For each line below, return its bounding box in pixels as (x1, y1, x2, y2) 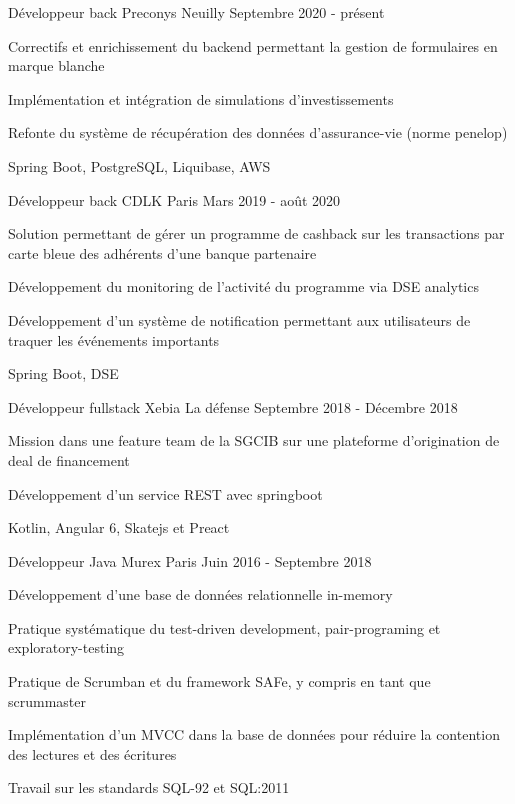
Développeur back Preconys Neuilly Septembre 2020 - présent (8, 2, 385, 22)
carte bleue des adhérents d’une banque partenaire (8, 242, 317, 263)
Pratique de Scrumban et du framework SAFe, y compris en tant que (8, 671, 431, 692)
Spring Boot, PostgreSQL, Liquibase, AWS (8, 155, 271, 176)
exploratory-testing (8, 637, 125, 658)
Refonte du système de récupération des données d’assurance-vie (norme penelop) (8, 122, 508, 143)
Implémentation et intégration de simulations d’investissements (8, 88, 394, 109)
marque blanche (8, 55, 105, 76)
